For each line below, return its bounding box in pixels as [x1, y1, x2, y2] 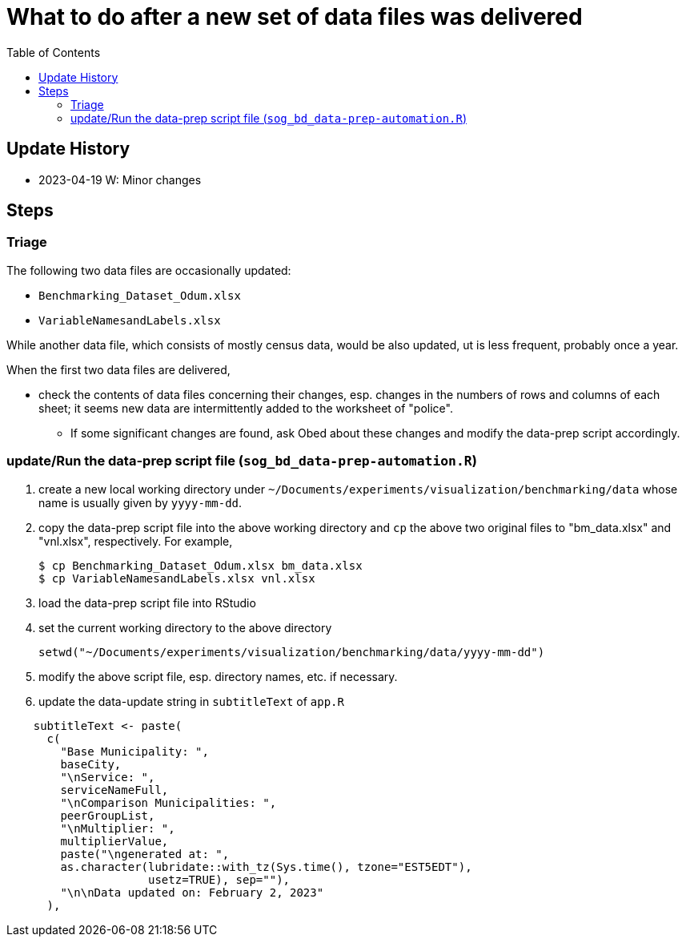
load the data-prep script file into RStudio [38, 595, 256, 610]
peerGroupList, [60, 808, 155, 822]
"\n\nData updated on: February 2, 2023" [60, 885, 324, 899]
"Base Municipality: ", [60, 744, 209, 758]
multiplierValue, [60, 834, 169, 848]
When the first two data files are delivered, [6, 362, 231, 377]
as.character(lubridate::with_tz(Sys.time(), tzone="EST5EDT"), [60, 860, 472, 873]
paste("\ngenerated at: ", [60, 847, 230, 860]
